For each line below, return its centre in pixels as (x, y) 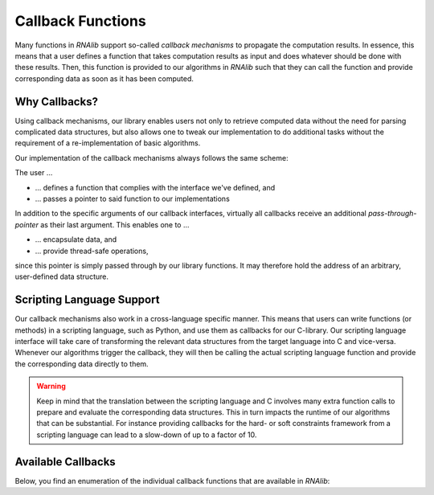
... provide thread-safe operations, (92, 251)
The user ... (34, 173)
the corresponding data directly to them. (82, 364)
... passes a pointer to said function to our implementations (133, 198)
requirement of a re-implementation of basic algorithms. (108, 143)
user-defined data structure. (61, 276)
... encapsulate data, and (76, 239)
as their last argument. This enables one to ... (115, 224)
